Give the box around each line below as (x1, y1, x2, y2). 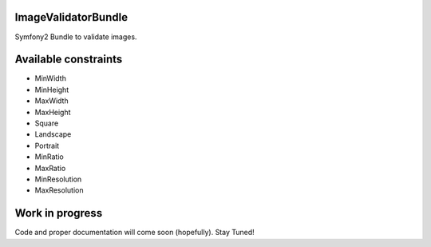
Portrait (34, 141, 60, 150)
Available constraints (14, 53, 123, 66)
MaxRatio (34, 163, 66, 173)
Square (34, 118, 59, 128)
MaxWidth (34, 96, 69, 106)
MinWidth (34, 74, 67, 83)
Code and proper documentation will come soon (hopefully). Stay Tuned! (14, 228, 255, 237)
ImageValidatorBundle (14, 10, 128, 24)
